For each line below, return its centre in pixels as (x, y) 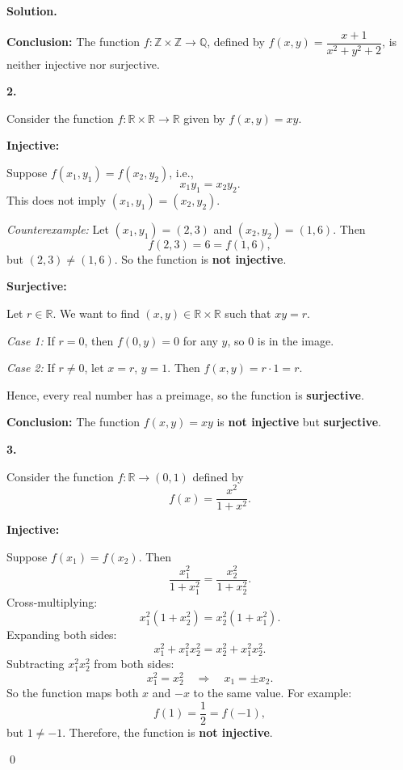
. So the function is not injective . (200, 258)
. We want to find (96, 313)
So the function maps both (73, 693)
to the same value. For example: (273, 693)
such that (248, 313)
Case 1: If (31, 340)
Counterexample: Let (58, 228)
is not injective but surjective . (299, 422)
